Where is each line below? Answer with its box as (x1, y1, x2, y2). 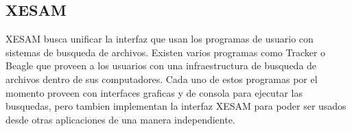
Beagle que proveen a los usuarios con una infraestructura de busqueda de (5, 58, 317, 73)
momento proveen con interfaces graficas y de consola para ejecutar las (5, 85, 303, 99)
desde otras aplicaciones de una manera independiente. (5, 112, 235, 126)
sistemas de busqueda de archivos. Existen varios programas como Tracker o (5, 45, 326, 59)
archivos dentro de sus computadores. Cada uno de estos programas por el (5, 71, 318, 86)
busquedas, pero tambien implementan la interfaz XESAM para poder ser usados (5, 99, 347, 113)
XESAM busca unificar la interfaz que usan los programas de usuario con (5, 32, 314, 46)
